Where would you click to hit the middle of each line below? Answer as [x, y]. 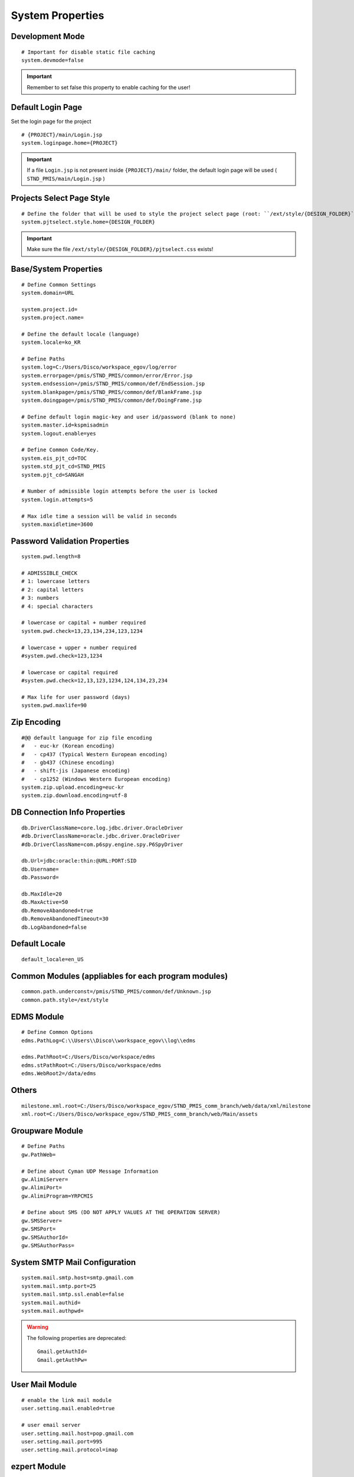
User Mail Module [44, 1385]
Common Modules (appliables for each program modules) [119, 976]
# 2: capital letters [53, 590]
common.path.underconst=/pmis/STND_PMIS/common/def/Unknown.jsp [117, 992]
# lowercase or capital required [70, 672]
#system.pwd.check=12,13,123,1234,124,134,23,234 [95, 681]
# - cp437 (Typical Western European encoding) [95, 754]
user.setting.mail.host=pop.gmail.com [78, 1433]
